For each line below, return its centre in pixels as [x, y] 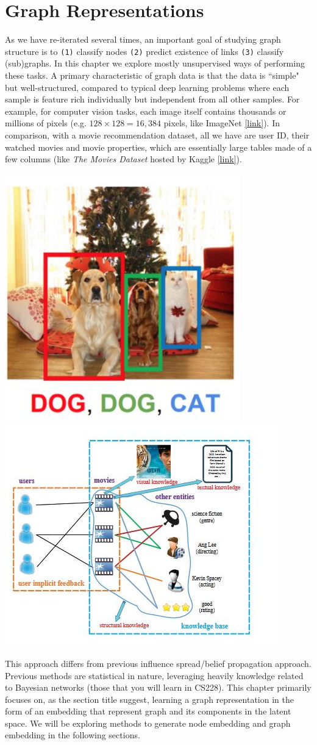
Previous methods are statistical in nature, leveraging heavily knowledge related [154, 675]
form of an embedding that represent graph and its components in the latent [148, 711]
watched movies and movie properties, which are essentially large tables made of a [158, 147]
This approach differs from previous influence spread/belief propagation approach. [158, 663]
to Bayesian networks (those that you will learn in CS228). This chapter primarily [158, 687]
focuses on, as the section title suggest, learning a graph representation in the [149, 699]
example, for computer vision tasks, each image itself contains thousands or [146, 111]
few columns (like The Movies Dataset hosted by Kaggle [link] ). [123, 159]
